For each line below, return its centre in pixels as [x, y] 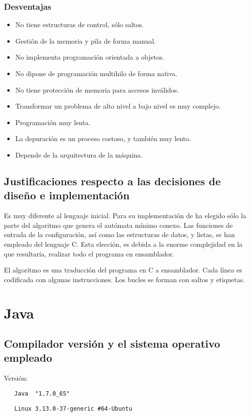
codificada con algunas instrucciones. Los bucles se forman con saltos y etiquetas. [125, 279]
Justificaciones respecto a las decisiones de [112, 181]
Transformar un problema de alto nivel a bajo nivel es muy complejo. [118, 106]
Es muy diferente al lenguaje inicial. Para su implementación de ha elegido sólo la [125, 216]
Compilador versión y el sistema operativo [112, 344]
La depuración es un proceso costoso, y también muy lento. [103, 138]
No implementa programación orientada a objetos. [90, 57]
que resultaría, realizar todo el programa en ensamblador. [89, 253]
